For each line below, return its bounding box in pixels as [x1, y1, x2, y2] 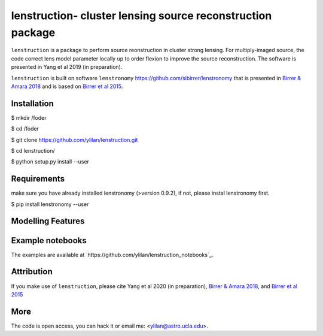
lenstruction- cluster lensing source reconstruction [11, 9, 272, 22]
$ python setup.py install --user [11, 158, 90, 165]
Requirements [11, 174, 65, 184]
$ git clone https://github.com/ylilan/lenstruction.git [11, 136, 138, 143]
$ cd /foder [11, 125, 39, 132]
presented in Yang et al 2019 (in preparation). [11, 63, 123, 71]
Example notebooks [11, 235, 87, 246]
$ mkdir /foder [11, 114, 47, 121]
